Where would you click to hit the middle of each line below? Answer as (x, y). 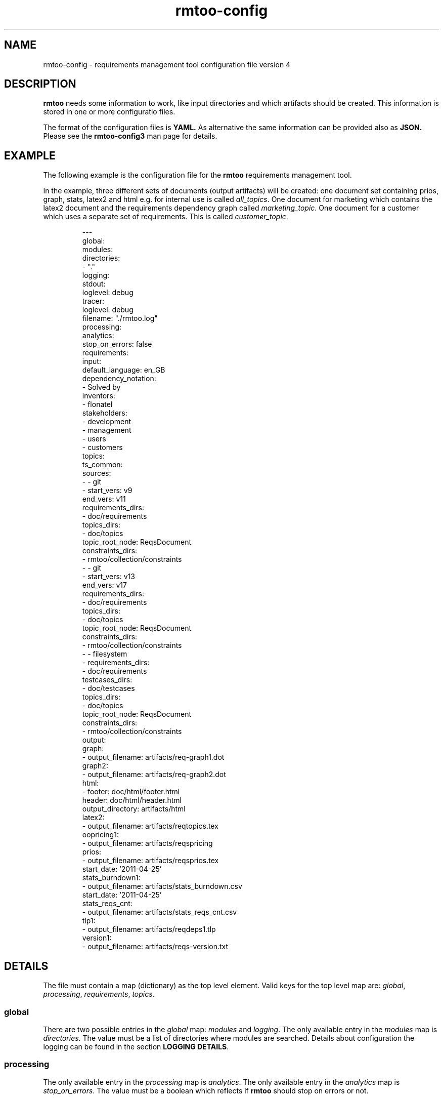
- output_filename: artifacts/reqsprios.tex (150, 861)
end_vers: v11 (104, 499)
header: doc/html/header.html (132, 800)
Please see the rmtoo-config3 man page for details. (130, 136)
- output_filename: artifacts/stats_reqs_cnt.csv (160, 912)
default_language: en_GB (124, 370)
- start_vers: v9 (107, 491)
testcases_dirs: (107, 680)
